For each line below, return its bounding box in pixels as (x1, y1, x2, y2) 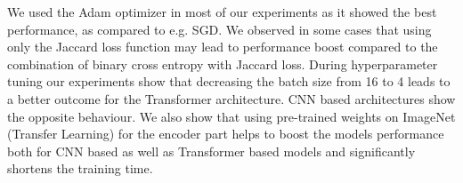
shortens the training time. (7, 159, 153, 178)
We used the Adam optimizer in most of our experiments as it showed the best (7, 3, 437, 20)
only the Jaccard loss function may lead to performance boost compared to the (7, 37, 438, 56)
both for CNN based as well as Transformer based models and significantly (7, 141, 416, 160)
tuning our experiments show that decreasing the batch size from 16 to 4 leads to (7, 72, 451, 91)
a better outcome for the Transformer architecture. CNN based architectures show (7, 89, 456, 107)
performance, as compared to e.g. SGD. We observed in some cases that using (7, 20, 432, 38)
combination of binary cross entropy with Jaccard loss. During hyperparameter (7, 54, 438, 73)
